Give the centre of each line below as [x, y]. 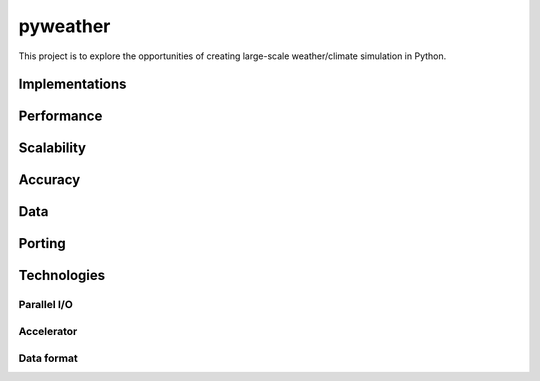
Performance [60, 116]
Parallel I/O [46, 305]
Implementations [72, 84]
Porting [42, 243]
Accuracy [49, 180]
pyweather [64, 26]
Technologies [62, 275]
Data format [48, 358]
